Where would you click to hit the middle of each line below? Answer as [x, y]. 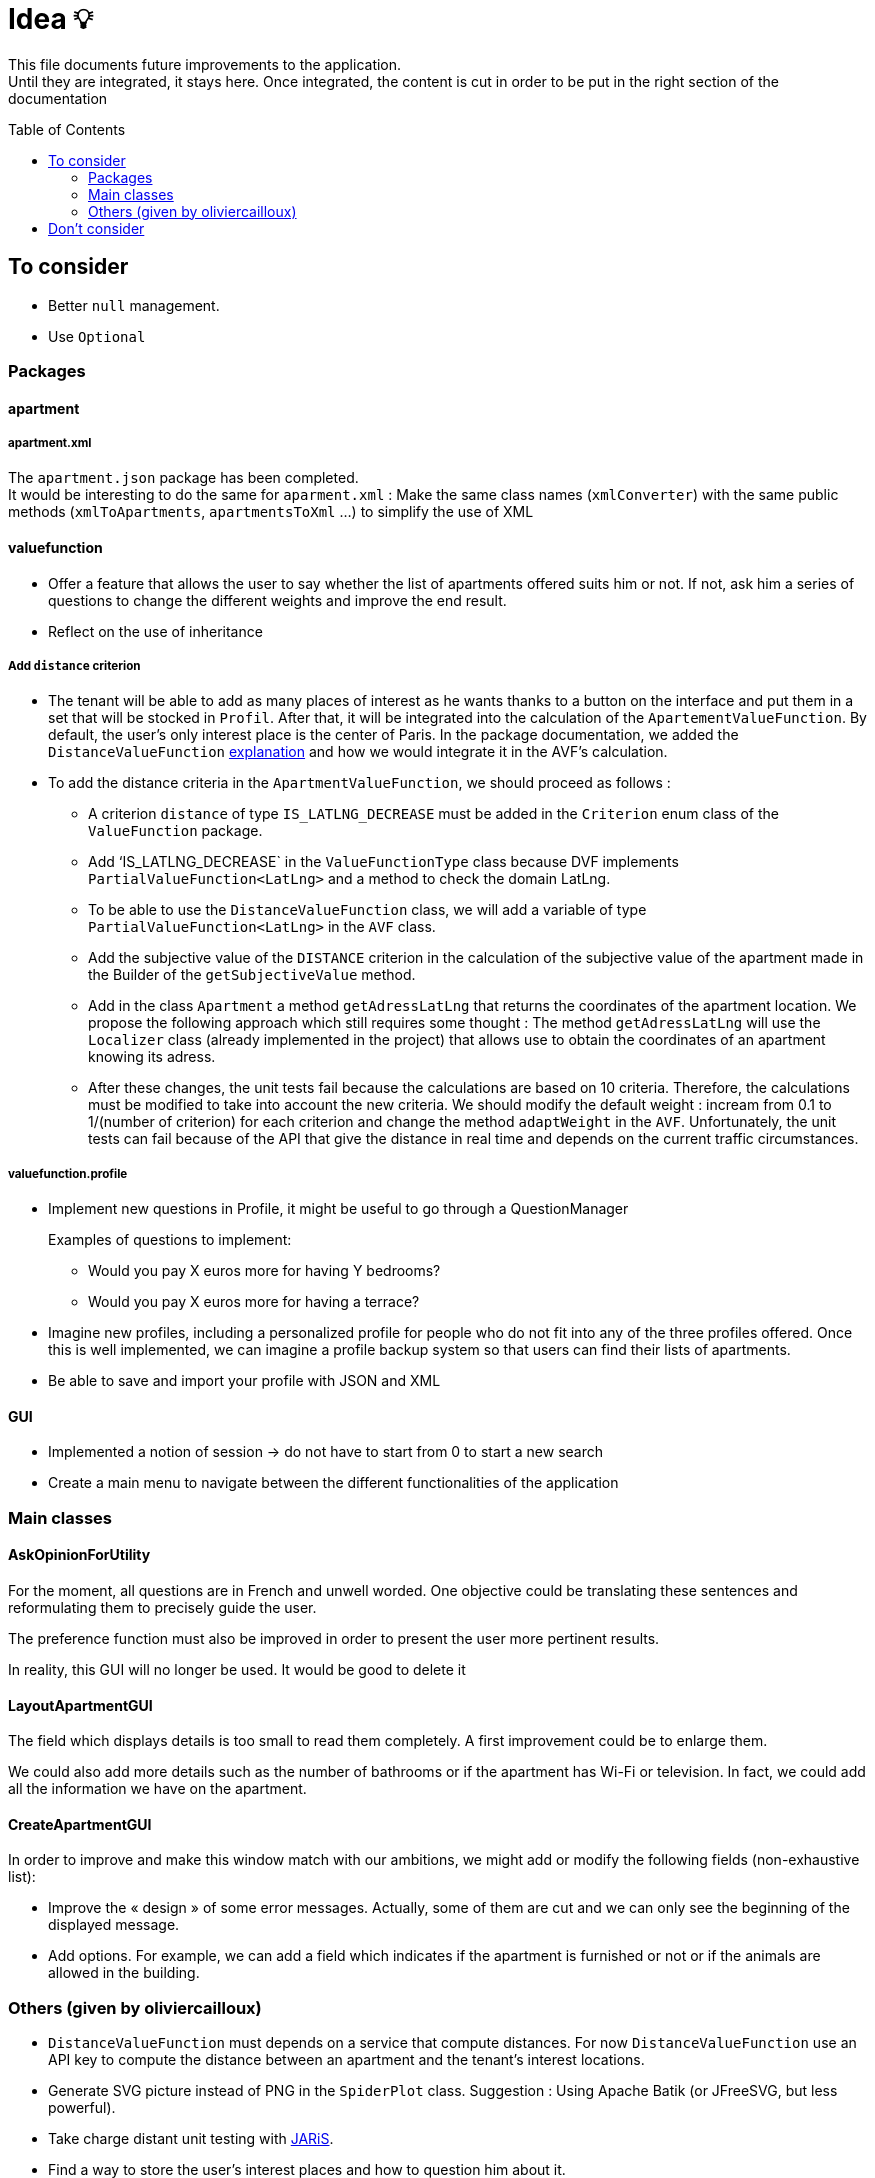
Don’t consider [96, 228]
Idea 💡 [50, 19]
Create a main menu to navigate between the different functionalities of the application [333, 1483]
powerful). [82, 2108]
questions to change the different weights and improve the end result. [277, 600]
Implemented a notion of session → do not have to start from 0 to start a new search [326, 1452]
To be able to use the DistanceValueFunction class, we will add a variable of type [367, 910]
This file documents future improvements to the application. [205, 64]
